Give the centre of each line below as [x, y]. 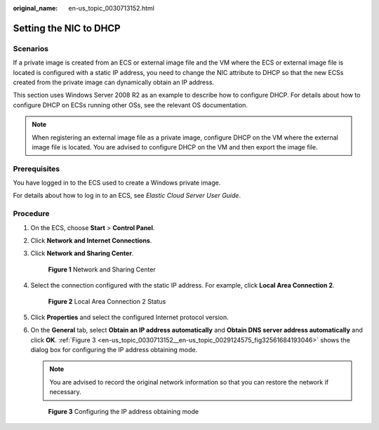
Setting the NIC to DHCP [67, 28]
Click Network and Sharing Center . [82, 253]
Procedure [31, 214]
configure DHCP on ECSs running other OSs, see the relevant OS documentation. [131, 105]
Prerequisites [36, 168]
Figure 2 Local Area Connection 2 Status [107, 301]
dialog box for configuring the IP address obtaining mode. [114, 350]
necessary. [66, 392]
